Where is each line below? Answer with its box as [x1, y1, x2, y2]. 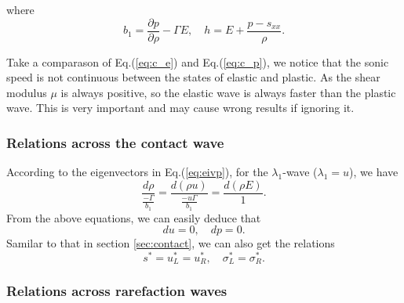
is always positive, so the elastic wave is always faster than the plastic [60, 84, 396, 100]
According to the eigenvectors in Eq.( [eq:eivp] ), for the [6, 164, 268, 180]
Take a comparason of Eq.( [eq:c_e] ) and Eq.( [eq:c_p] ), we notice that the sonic [6, 53, 389, 70]
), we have [349, 164, 399, 180]
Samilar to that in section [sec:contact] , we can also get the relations [6, 235, 335, 251]
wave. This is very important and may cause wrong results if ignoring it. [6, 99, 355, 116]
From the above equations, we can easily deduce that [6, 209, 261, 225]
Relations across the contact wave [6, 132, 224, 152]
